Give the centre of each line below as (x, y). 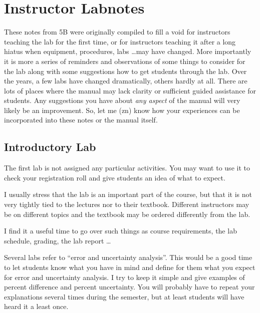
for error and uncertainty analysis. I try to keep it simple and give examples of (124, 277)
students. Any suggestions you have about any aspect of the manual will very (122, 100)
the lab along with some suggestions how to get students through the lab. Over (125, 71)
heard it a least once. (36, 306)
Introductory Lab (50, 147)
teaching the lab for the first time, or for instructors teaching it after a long (120, 41)
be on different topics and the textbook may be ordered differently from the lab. (127, 214)
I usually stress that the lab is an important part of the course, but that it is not (128, 194)
